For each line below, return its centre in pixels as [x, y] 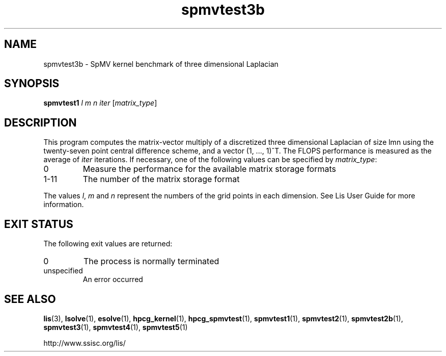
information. [64, 205]
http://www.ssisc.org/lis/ [85, 343]
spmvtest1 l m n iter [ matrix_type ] [100, 103]
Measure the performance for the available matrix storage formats [209, 169]
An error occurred [113, 279]
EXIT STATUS [39, 224]
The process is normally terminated [151, 261]
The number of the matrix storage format [161, 179]
